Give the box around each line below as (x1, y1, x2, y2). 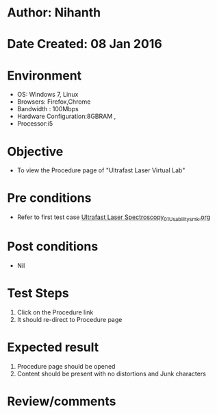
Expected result (7, 340, 99, 355)
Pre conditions (7, 190, 92, 206)
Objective (7, 143, 64, 159)
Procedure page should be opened (16, 362, 116, 370)
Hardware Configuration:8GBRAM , (16, 112, 116, 121)
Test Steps (7, 286, 70, 301)
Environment (7, 67, 82, 83)
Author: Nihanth (7, 5, 101, 21)
